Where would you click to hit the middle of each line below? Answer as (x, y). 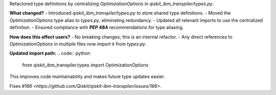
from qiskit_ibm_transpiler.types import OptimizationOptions (85, 65)
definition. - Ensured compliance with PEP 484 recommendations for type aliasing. (97, 28)
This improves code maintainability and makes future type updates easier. (87, 77)
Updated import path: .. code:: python (50, 53)
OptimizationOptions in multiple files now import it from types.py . (78, 44)
